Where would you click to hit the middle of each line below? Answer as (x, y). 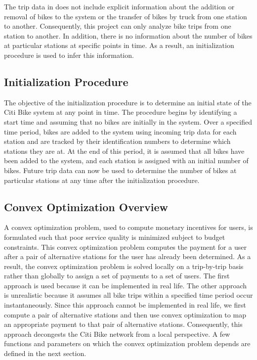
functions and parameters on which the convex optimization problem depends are (127, 343)
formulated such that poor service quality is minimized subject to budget (115, 237)
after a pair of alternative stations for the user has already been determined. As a (128, 256)
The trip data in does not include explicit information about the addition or (119, 6)
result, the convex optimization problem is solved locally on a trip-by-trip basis (124, 266)
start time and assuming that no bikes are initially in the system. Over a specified (128, 121)
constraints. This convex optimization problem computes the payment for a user (125, 247)
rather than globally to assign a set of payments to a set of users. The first (117, 276)
